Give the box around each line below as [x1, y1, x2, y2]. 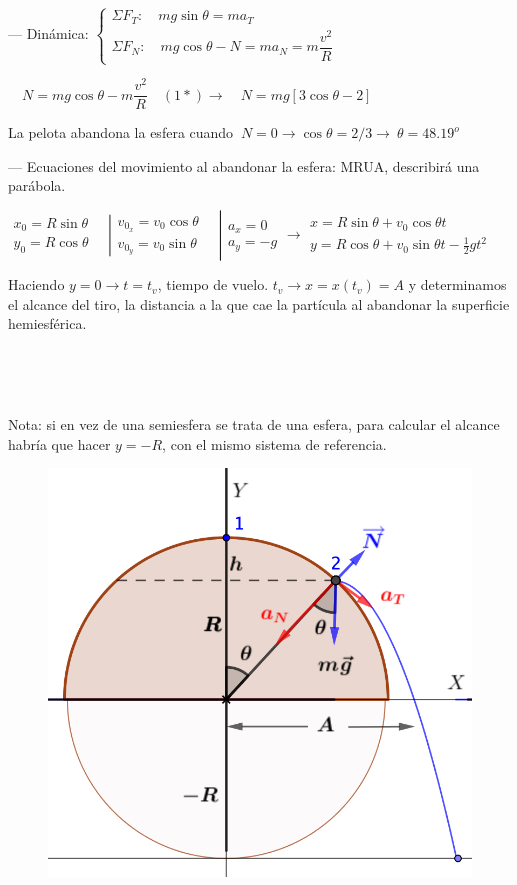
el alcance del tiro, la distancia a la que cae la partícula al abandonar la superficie [8, 293, 510, 314]
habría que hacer [8, 433, 111, 454]
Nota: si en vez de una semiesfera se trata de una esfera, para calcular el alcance [8, 414, 500, 435]
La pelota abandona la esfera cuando [8, 122, 234, 143]
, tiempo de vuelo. [157, 274, 269, 295]
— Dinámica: [8, 23, 89, 44]
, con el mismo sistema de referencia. [162, 433, 387, 454]
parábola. [8, 175, 66, 196]
